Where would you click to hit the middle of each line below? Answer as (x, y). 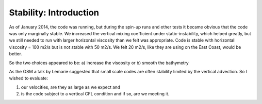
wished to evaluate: (28, 78)
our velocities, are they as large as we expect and (71, 87)
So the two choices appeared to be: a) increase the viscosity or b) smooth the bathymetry (99, 63)
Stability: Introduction (54, 13)
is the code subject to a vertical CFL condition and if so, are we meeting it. (95, 94)
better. (16, 54)
